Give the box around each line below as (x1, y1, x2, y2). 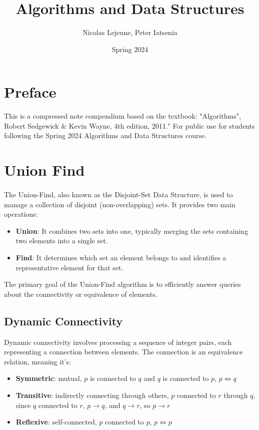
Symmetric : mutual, (15, 373, 82, 383)
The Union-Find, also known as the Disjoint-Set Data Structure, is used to (4, 189, 233, 199)
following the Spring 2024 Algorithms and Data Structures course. (4, 130, 207, 141)
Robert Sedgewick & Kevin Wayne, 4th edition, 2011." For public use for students (4, 120, 255, 131)
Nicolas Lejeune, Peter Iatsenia (82, 27, 177, 38)
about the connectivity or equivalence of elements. (4, 288, 157, 299)
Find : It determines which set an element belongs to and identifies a (15, 252, 226, 262)
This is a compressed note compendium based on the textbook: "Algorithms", (4, 111, 241, 121)
